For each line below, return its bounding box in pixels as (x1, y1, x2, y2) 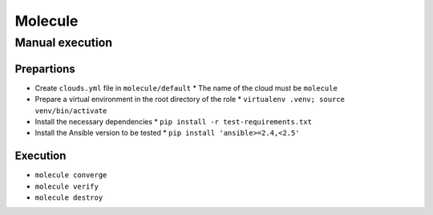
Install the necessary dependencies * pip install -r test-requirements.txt (34, 116, 313, 126)
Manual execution (14, 35, 112, 50)
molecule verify (34, 181, 99, 191)
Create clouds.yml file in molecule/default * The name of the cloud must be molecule (34, 83, 338, 92)
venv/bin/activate (34, 106, 107, 116)
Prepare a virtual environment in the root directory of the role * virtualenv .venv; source (34, 95, 345, 104)
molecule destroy (34, 193, 103, 202)
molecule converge (34, 171, 107, 180)
